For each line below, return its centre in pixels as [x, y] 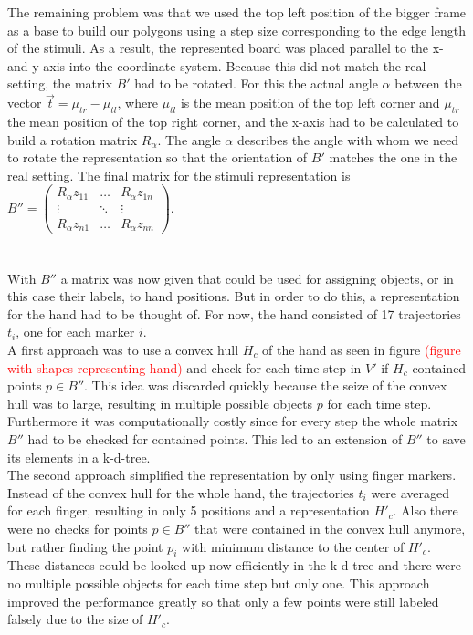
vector [25, 103]
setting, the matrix [60, 83]
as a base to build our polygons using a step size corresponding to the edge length [236, 30]
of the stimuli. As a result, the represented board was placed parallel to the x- [226, 48]
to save [446, 438]
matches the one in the [393, 157]
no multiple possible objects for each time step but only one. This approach [219, 583]
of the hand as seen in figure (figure [362, 349]
